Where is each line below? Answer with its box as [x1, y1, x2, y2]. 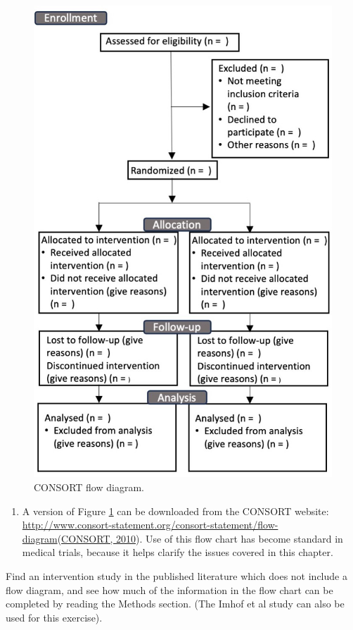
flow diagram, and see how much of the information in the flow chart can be [6, 582, 333, 597]
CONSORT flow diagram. [34, 479, 144, 494]
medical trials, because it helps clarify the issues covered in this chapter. [22, 545, 333, 560]
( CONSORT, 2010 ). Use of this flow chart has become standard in [57, 531, 343, 545]
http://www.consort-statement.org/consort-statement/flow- [22, 517, 278, 532]
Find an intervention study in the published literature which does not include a [6, 568, 347, 583]
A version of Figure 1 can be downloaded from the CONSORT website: [22, 503, 329, 518]
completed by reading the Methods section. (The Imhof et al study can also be [6, 596, 345, 611]
